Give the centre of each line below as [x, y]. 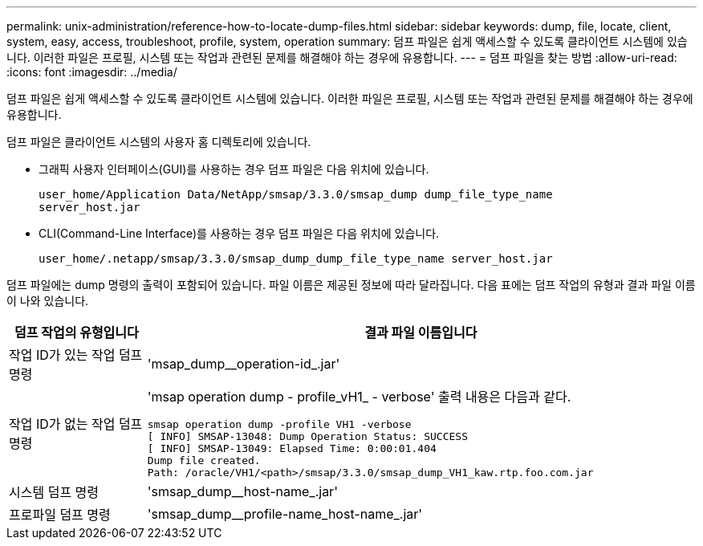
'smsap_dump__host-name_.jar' [242, 491]
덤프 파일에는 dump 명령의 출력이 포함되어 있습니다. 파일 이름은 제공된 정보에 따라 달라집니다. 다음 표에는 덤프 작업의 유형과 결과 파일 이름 [351, 285]
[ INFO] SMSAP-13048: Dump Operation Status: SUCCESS [307, 436]
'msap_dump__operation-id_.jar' [244, 364]
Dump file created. [204, 460]
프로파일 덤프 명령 [60, 515]
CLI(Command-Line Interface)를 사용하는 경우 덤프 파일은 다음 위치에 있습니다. [239, 233]
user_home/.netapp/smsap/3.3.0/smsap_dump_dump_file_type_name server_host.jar [296, 259]
